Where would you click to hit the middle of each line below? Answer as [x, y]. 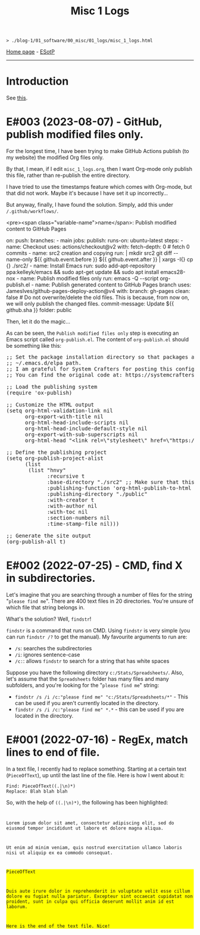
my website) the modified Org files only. [55, 158]
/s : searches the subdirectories [53, 648]
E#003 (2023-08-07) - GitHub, [84, 122]
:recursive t [66, 476]
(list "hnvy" [47, 470]
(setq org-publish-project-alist [55, 459]
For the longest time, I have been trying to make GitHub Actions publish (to [98, 151]
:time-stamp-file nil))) [83, 524]
